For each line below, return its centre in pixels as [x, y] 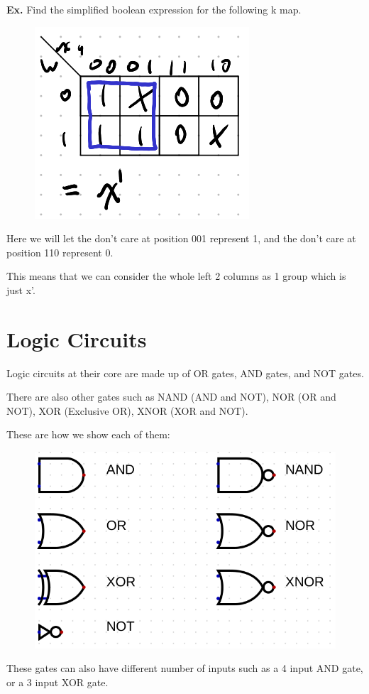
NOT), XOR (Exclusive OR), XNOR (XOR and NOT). [127, 410]
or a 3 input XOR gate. [57, 682]
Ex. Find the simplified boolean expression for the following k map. [154, 9]
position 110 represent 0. [60, 252]
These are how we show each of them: [88, 434]
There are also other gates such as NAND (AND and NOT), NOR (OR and [171, 397]
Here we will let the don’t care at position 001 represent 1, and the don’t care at [181, 238]
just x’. [21, 289]
